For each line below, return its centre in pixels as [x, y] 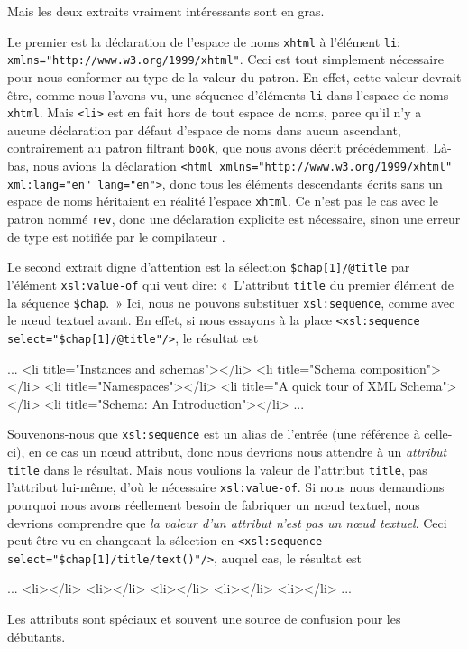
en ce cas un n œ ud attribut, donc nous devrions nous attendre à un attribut [238, 451]
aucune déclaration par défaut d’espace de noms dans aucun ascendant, [204, 130]
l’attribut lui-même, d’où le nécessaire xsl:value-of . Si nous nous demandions [226, 487]
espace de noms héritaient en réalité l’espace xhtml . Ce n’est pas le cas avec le [223, 201]
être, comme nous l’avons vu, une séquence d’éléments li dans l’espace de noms [228, 94]
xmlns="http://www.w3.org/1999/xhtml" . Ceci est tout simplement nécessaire [225, 59]
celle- [438, 434]
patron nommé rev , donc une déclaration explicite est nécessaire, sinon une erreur [234, 219]
